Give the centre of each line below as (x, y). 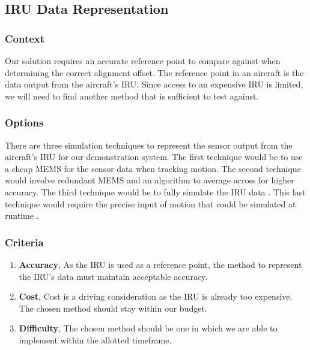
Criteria (24, 242)
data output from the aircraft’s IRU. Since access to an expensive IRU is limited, (154, 84)
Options (24, 123)
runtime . (22, 215)
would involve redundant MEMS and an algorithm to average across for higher (150, 180)
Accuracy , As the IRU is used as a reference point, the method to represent (160, 264)
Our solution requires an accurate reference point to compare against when (143, 61)
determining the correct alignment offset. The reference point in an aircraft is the (154, 72)
